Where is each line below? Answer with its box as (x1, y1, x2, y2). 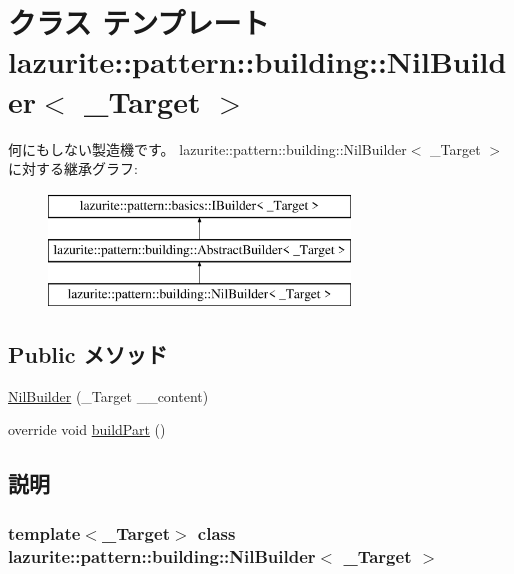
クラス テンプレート (8, 2, 270, 43)
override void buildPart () (8, 419, 166, 440)
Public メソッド (8, 339, 168, 370)
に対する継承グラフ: (8, 158, 138, 179)
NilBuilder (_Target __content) (8, 385, 209, 406)
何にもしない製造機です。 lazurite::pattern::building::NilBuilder (8, 138, 407, 159)
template (8, 520, 81, 545)
